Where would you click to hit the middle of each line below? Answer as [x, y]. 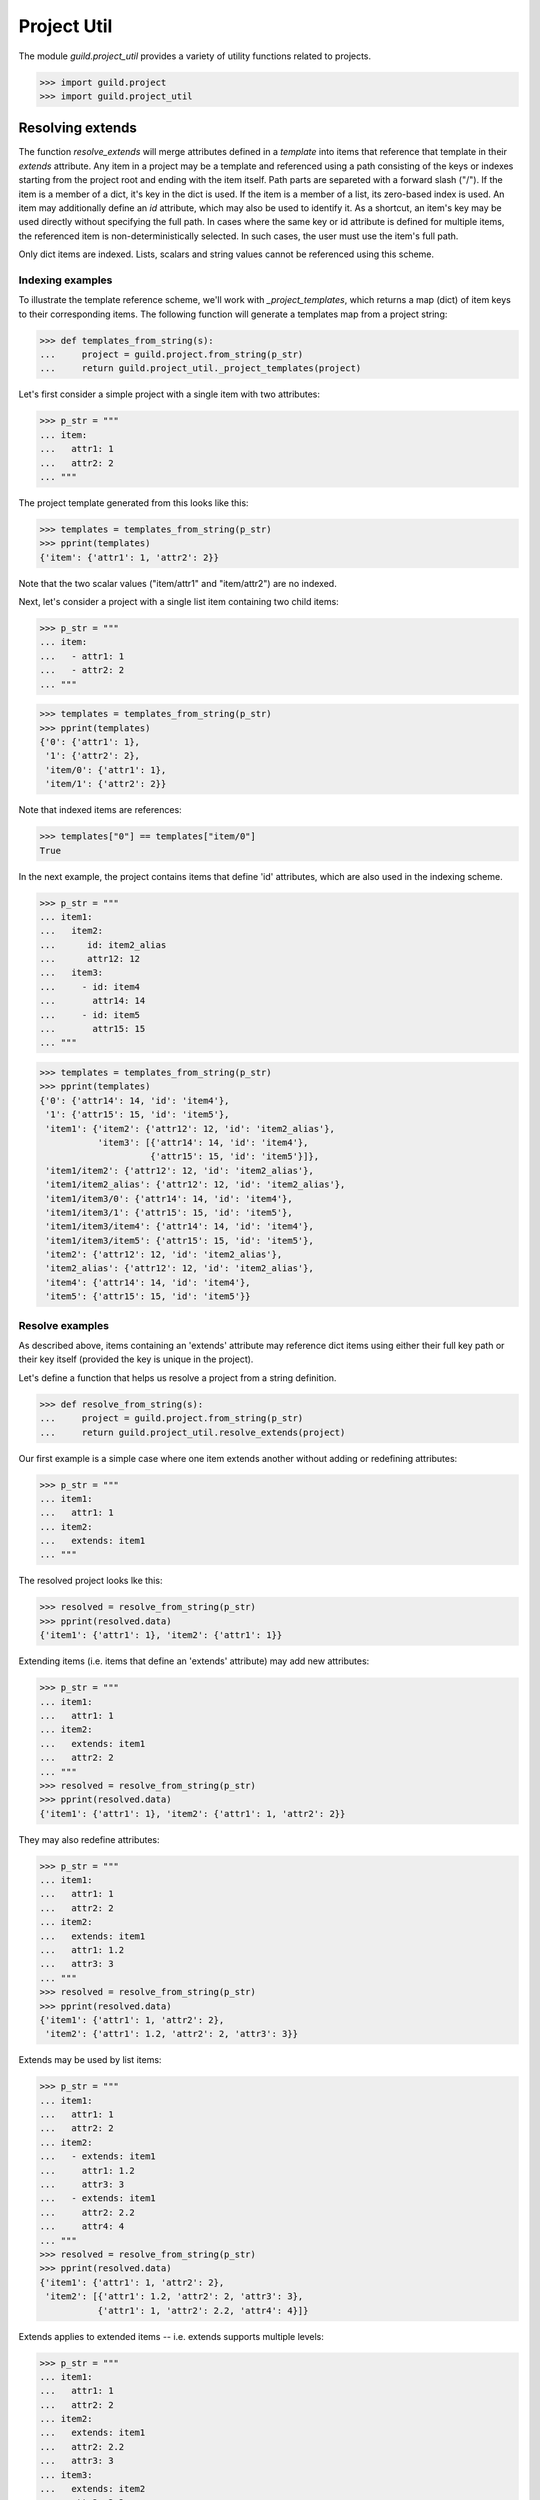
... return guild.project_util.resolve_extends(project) [192, 1432]
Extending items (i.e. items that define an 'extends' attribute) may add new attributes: [194, 1661]
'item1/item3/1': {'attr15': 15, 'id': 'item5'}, [169, 1212]
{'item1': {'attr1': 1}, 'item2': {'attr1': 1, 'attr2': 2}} [192, 1813]
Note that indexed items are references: [100, 810]
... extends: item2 [92, 2489]
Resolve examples [64, 1325]
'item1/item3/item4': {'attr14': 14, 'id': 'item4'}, [179, 1226]
